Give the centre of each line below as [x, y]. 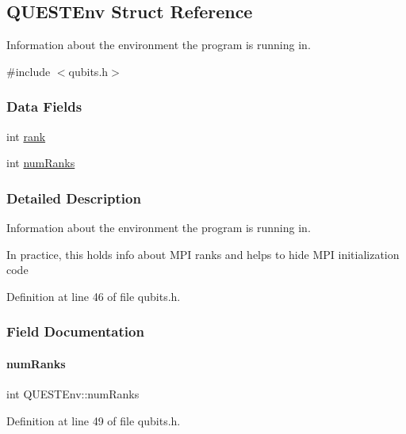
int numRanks [41, 163]
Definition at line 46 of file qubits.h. [94, 296]
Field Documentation [75, 331]
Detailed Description [74, 198]
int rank [26, 136]
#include [29, 71]
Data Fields [44, 107]
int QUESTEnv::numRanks [73, 394]
